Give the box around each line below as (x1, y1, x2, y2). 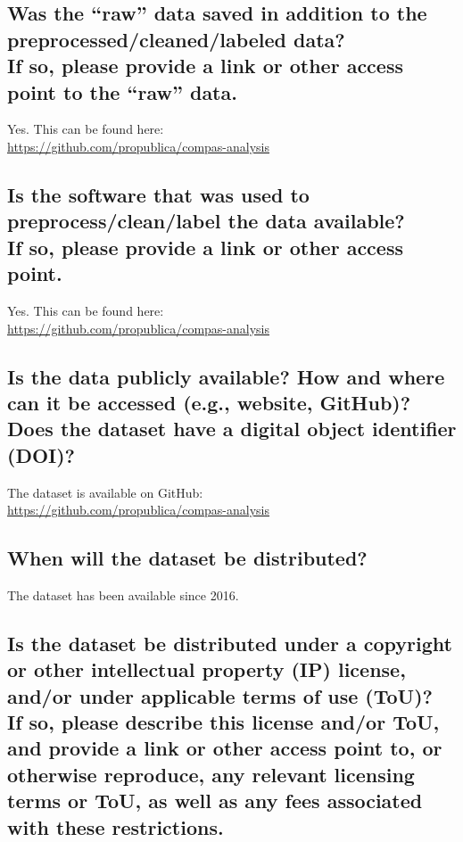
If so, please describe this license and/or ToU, (7, 708, 440, 736)
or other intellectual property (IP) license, (7, 656, 406, 683)
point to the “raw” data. (7, 78, 237, 105)
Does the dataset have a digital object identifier (7, 415, 457, 442)
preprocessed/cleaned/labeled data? (7, 25, 345, 53)
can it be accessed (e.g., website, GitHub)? (7, 388, 411, 416)
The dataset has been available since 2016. (7, 585, 239, 604)
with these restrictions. (7, 813, 224, 840)
